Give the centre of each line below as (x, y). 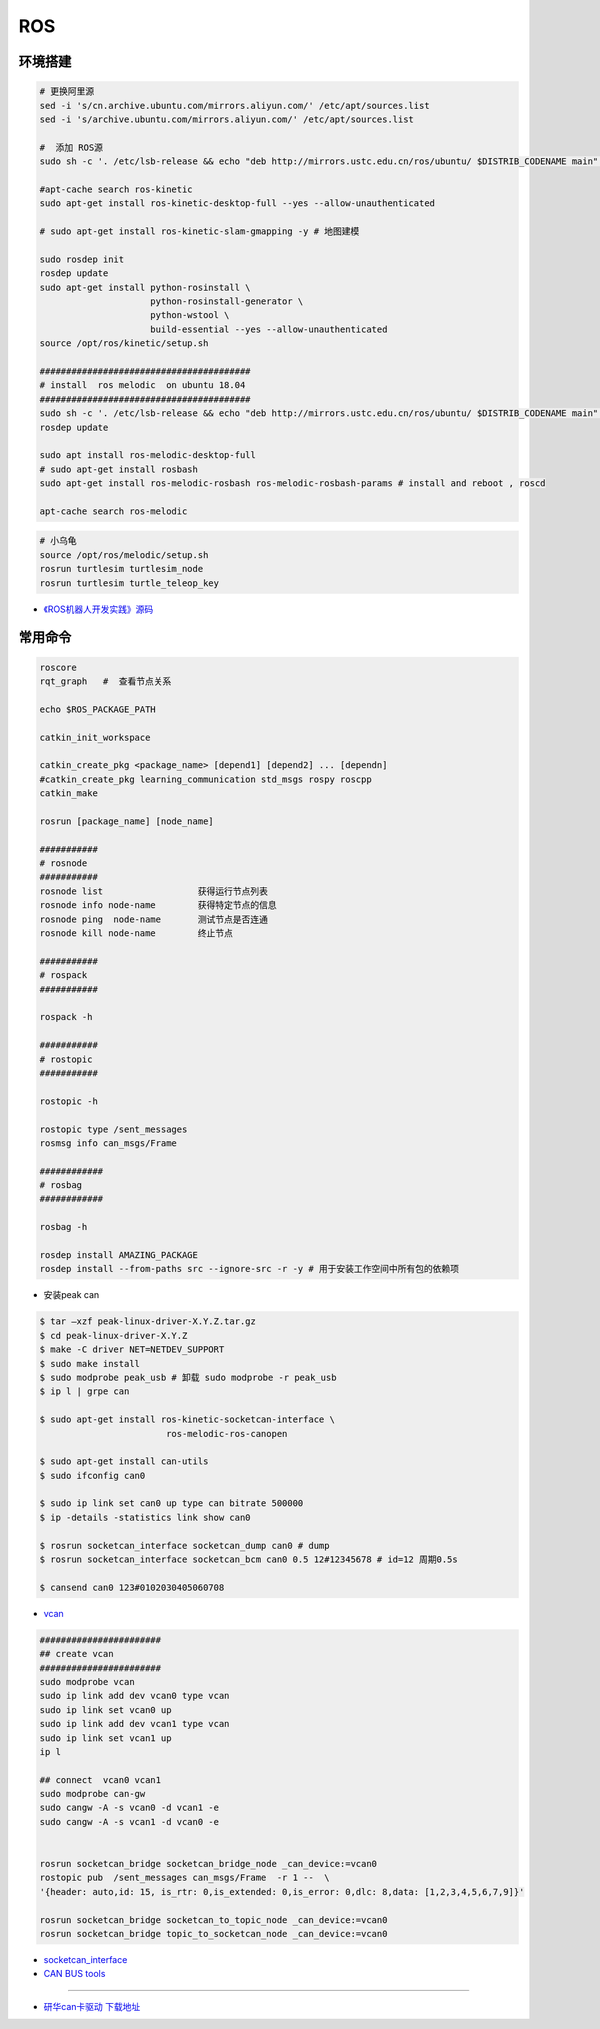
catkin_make (69, 793)
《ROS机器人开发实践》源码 (98, 609)
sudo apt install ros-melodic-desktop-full (148, 455)
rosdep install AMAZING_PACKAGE (119, 1255)
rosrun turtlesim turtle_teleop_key (129, 583)
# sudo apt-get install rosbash (119, 469)
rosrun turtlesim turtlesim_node (121, 569)
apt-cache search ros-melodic (113, 511)
